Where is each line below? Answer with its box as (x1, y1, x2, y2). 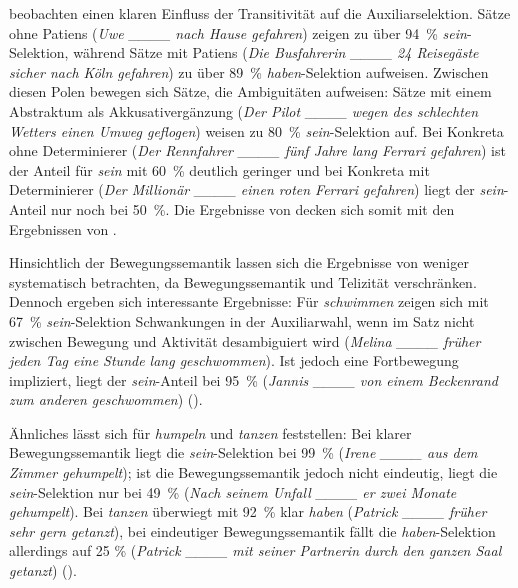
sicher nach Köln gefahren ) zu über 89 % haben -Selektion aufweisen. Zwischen (9, 61, 489, 82)
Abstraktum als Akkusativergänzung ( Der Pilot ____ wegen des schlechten (9, 100, 479, 121)
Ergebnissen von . (9, 218, 117, 239)
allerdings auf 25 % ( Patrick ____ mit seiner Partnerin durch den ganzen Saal (9, 540, 502, 561)
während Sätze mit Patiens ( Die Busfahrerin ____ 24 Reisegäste (73, 42, 479, 63)
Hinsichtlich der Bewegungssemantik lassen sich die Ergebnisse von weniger (9, 252, 469, 273)
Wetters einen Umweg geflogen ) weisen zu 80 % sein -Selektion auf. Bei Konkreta (9, 120, 504, 141)
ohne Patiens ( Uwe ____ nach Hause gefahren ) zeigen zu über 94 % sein (9, 22, 467, 43)
